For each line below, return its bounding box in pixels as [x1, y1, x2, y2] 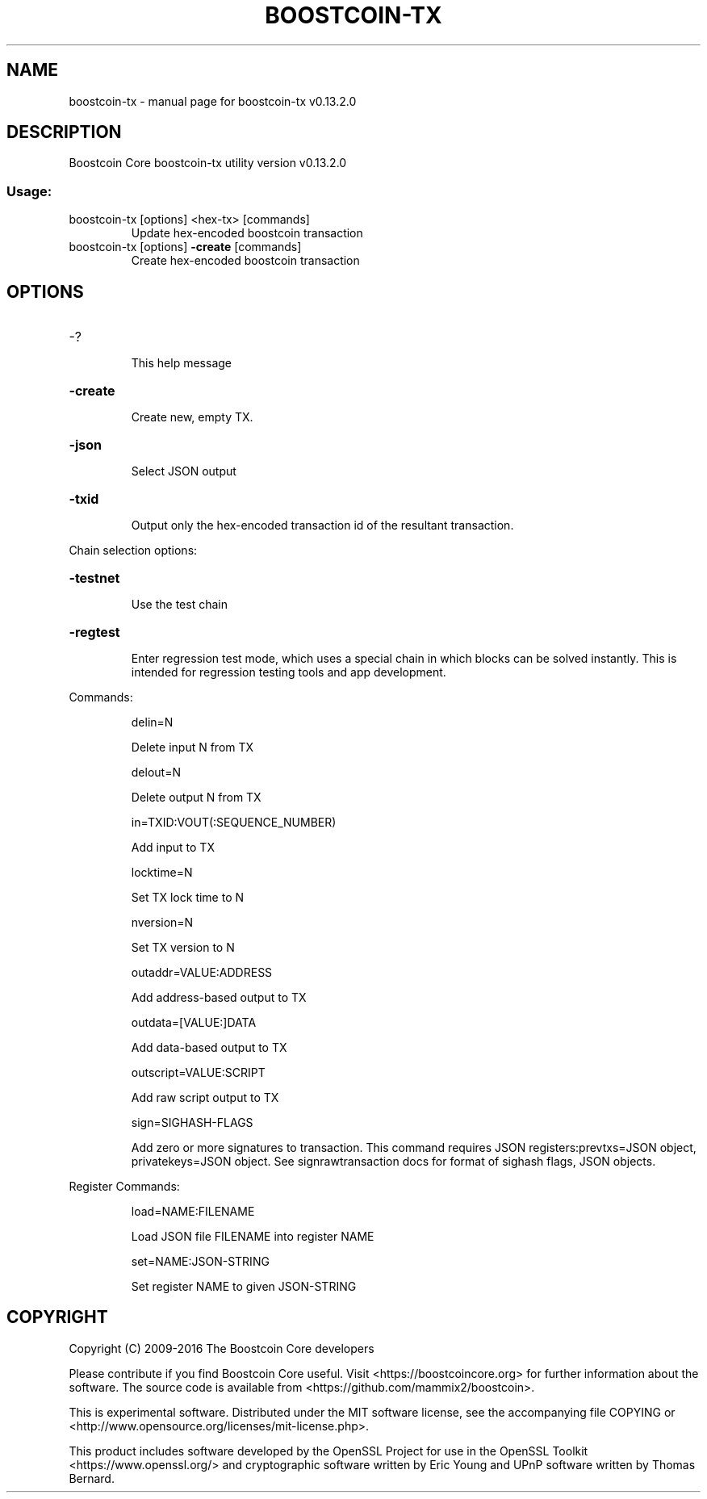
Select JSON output [131, 464, 236, 479]
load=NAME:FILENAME [131, 1204, 255, 1219]
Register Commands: [69, 1179, 180, 1194]
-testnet [69, 570, 120, 587]
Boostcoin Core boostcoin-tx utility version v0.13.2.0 [69, 156, 347, 170]
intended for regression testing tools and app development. [131, 665, 446, 680]
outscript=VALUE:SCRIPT [131, 1066, 266, 1080]
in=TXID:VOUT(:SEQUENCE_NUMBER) [131, 815, 337, 830]
